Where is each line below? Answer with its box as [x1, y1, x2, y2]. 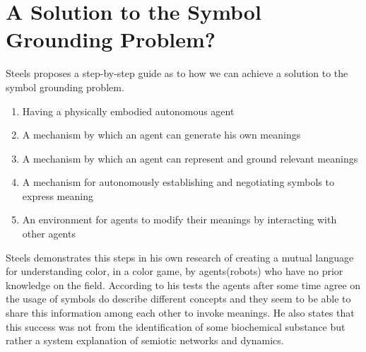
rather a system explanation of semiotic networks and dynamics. [6, 333, 284, 348]
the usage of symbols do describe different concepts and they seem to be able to [6, 291, 351, 306]
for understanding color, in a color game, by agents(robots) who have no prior [6, 264, 343, 278]
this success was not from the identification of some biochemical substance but [6, 319, 346, 334]
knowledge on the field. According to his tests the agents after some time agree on [6, 277, 361, 292]
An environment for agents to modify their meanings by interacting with [22, 212, 337, 227]
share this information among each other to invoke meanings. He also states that [6, 305, 355, 320]
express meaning [22, 188, 93, 203]
